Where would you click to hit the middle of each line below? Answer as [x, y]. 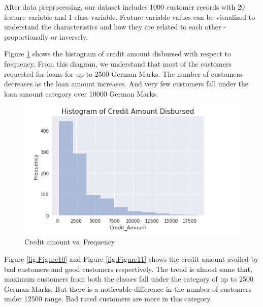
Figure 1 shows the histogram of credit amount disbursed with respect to [118, 54]
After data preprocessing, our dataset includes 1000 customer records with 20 [124, 7]
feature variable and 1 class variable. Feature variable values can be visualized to [130, 17]
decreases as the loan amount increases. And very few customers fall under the [126, 84]
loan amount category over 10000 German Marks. [81, 93]
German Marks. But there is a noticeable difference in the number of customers [128, 288]
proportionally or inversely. [46, 36]
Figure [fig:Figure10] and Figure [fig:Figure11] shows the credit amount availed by [131, 259]
